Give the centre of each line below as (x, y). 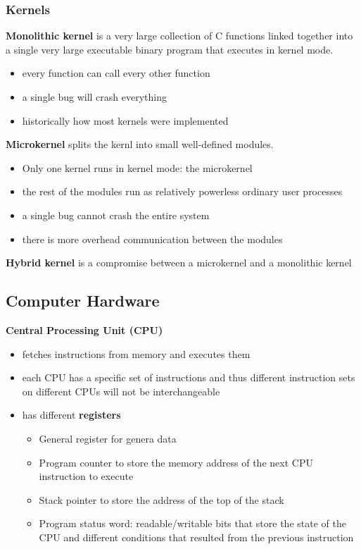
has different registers (71, 415)
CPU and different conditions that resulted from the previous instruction (196, 537)
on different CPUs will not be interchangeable (121, 391)
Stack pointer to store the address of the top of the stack (161, 499)
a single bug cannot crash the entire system (116, 215)
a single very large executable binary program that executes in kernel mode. (170, 49)
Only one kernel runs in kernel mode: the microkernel (137, 167)
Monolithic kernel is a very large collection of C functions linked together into (179, 36)
